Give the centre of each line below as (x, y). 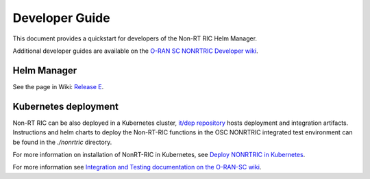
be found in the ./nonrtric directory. (62, 142)
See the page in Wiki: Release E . (58, 86)
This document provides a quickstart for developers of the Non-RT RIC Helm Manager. (135, 38)
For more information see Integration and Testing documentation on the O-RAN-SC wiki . (137, 167)
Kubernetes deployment (66, 106)
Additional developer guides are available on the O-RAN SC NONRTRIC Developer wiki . (135, 51)
